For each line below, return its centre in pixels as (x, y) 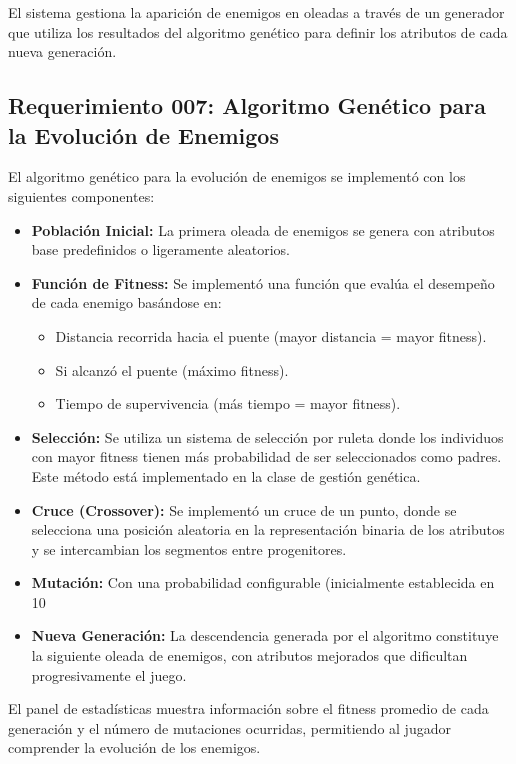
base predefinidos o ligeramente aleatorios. (160, 249)
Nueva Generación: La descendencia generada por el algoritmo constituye (265, 635)
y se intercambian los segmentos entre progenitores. (189, 548)
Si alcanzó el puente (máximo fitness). (172, 369)
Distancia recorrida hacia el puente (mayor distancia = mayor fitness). (271, 335)
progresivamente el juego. (109, 674)
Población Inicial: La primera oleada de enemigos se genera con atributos (263, 229)
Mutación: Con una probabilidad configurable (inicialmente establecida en (263, 582)
